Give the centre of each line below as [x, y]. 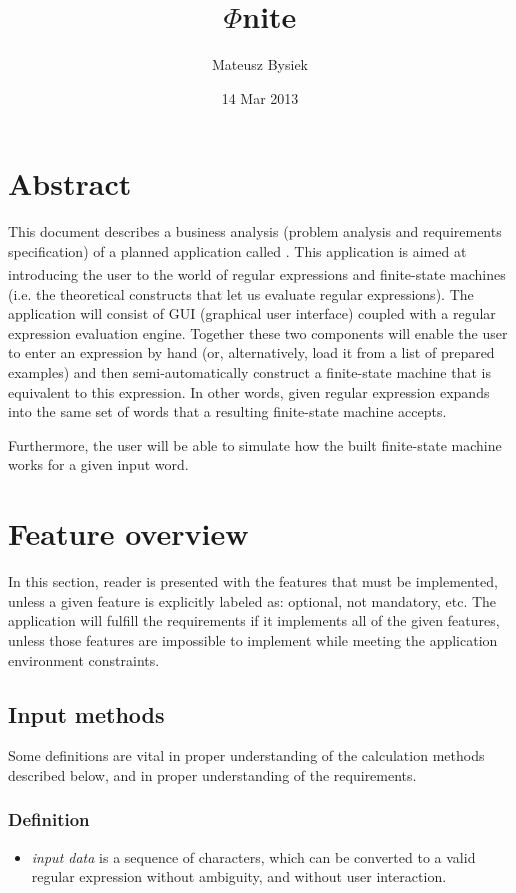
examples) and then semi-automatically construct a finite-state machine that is [249, 372]
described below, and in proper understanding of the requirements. [212, 774]
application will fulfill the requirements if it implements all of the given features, [254, 620]
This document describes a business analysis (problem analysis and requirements [255, 231]
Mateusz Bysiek [260, 64]
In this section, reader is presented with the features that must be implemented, [253, 581]
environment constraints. [84, 659]
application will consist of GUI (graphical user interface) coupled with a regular [252, 313]
